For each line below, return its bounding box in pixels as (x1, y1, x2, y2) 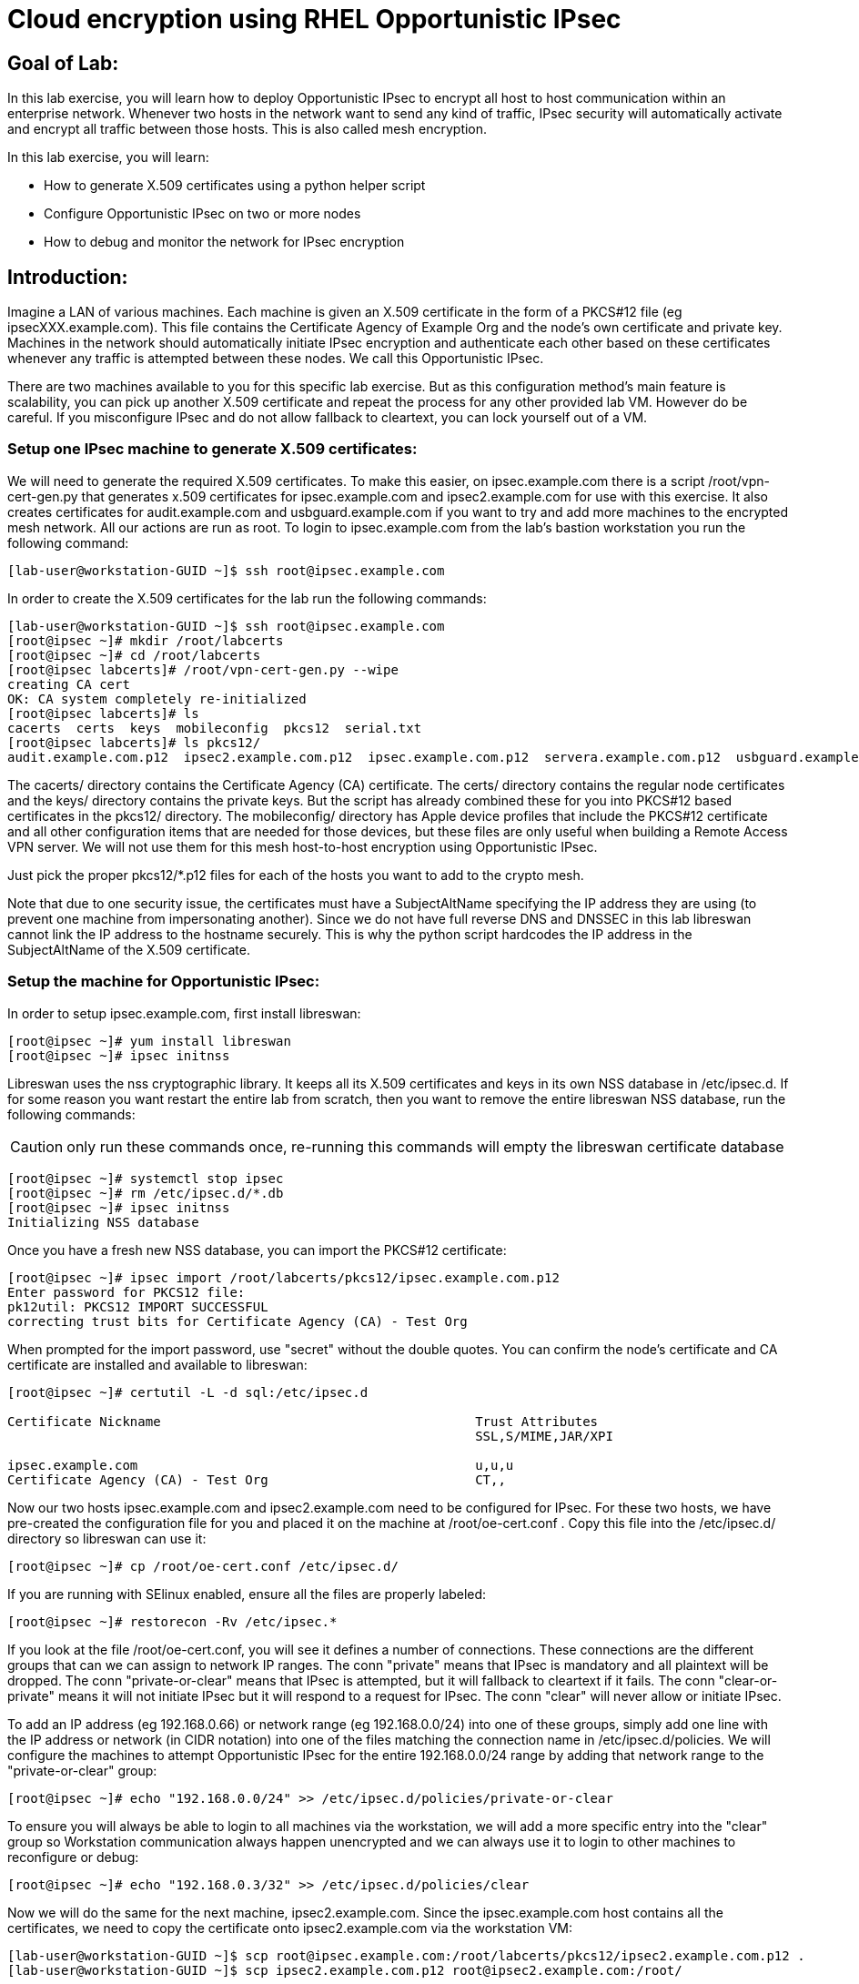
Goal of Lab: (7, 51, 119, 75)
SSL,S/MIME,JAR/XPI (475, 1428, 613, 1443)
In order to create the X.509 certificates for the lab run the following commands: (7, 590, 487, 606)
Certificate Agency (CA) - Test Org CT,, (7, 1472, 506, 1487)
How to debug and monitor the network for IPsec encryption (44, 234, 405, 250)
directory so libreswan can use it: (7, 1530, 207, 1546)
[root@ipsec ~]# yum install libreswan (7, 1033, 291, 1048)
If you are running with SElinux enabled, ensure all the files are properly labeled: (7, 1585, 487, 1602)
